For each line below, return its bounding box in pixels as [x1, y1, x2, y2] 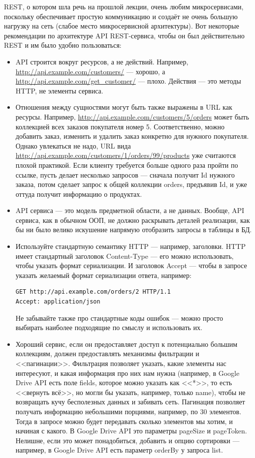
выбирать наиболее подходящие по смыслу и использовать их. [15, 322, 202, 333]
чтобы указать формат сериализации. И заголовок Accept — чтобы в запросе [15, 260, 247, 271]
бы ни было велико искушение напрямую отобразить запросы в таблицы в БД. [15, 224, 252, 235]
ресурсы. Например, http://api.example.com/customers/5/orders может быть [15, 111, 249, 122]
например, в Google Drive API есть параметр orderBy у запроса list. [15, 445, 223, 455]
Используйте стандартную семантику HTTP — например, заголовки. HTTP [15, 241, 246, 251]
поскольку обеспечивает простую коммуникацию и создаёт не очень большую [4, 11, 238, 21]
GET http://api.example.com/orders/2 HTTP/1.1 [15, 288, 171, 296]
